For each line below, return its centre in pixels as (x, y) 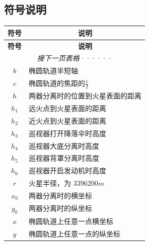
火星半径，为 (50, 183)
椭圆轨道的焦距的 (57, 83)
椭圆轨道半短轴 (53, 71)
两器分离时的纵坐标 (60, 208)
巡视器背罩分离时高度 (64, 158)
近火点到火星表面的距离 (67, 120)
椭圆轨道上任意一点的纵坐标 (74, 233)
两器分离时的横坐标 (60, 195)
